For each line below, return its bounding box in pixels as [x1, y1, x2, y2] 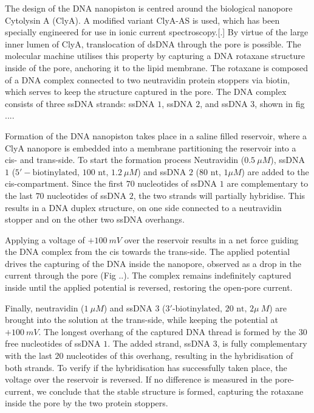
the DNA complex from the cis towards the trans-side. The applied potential [5, 245, 290, 258]
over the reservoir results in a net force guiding [124, 233, 299, 246]
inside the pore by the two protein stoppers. [5, 397, 168, 409]
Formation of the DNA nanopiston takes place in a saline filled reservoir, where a [5, 129, 307, 142]
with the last [5, 349, 52, 362]
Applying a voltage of [5, 233, 85, 246]
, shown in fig [254, 97, 305, 109]
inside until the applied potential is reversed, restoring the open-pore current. [5, 281, 293, 294]
